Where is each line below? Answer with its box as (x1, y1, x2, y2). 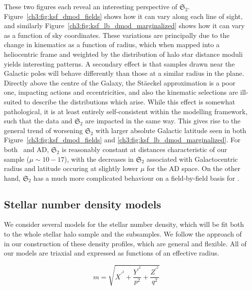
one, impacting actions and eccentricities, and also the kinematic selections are (4, 87, 238, 97)
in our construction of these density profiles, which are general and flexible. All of (4, 238, 247, 248)
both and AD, (4, 144, 49, 154)
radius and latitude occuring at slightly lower (4, 163, 139, 173)
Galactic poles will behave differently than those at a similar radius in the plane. (4, 68, 244, 78)
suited (4, 96, 22, 106)
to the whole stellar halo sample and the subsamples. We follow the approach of (4, 229, 242, 239)
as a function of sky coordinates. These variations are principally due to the (4, 30, 230, 40)
